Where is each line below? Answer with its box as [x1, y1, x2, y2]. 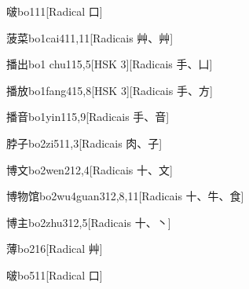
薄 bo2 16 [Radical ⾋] [6, 240, 103, 257]
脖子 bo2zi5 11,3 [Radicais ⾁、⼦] [6, 134, 163, 151]
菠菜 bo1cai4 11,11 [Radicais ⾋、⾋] [6, 29, 174, 46]
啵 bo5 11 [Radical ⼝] [6, 266, 103, 283]
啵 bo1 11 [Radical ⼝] [6, 3, 103, 19]
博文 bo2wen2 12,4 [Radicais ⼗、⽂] [6, 161, 173, 177]
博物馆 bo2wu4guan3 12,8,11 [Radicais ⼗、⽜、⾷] [6, 188, 244, 204]
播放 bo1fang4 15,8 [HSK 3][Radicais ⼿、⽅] [6, 82, 213, 98]
